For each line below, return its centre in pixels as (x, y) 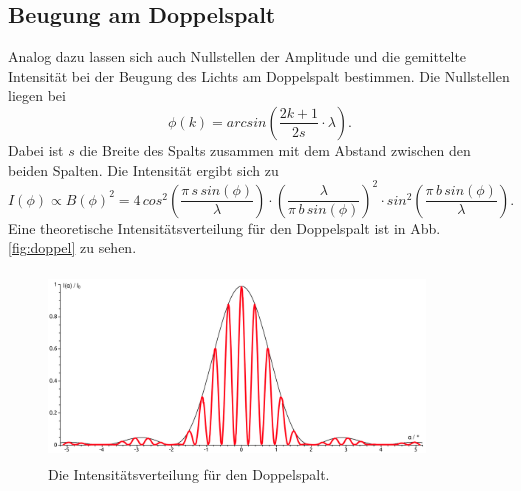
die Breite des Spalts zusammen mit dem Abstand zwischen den (275, 149)
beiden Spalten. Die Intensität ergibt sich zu (143, 169)
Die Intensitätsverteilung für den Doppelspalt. (189, 474)
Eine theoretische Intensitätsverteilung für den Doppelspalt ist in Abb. (224, 227)
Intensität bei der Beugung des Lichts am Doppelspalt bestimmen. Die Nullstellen (259, 75)
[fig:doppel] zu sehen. (72, 247)
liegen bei (37, 95)
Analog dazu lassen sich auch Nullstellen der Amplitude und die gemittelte (237, 56)
